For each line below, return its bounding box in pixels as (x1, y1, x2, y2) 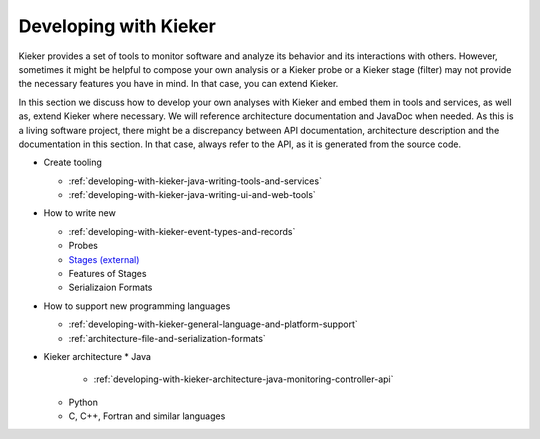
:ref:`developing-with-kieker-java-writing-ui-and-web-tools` (68, 189, 317, 201)
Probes (68, 240, 99, 252)
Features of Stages (68, 268, 147, 280)
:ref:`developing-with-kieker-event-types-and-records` (68, 225, 296, 237)
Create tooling (43, 156, 102, 169)
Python (68, 396, 99, 408)
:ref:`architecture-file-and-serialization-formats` (68, 332, 267, 344)
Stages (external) (68, 253, 140, 265)
